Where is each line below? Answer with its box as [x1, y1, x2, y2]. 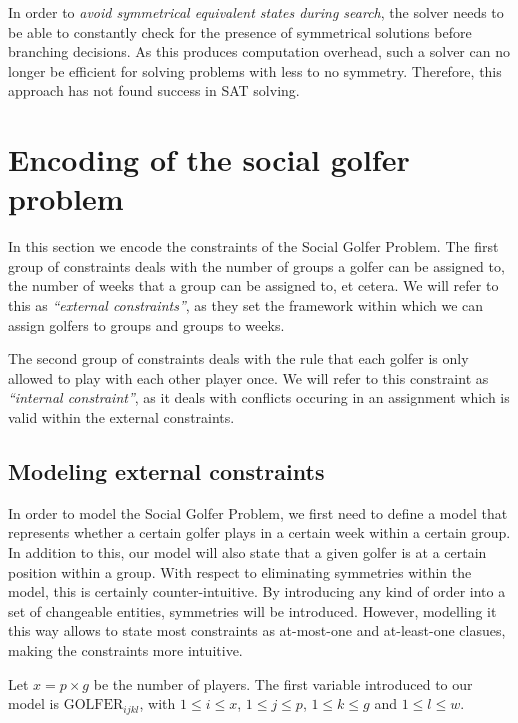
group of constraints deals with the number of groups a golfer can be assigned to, [8, 255, 505, 276]
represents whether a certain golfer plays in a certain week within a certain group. [8, 522, 511, 543]
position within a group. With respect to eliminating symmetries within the [8, 561, 472, 582]
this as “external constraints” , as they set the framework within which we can [8, 295, 484, 316]
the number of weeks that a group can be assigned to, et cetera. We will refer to [8, 275, 499, 296]
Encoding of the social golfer [8, 139, 410, 180]
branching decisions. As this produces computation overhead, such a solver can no [8, 41, 510, 62]
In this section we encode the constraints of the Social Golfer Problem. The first [8, 236, 499, 257]
